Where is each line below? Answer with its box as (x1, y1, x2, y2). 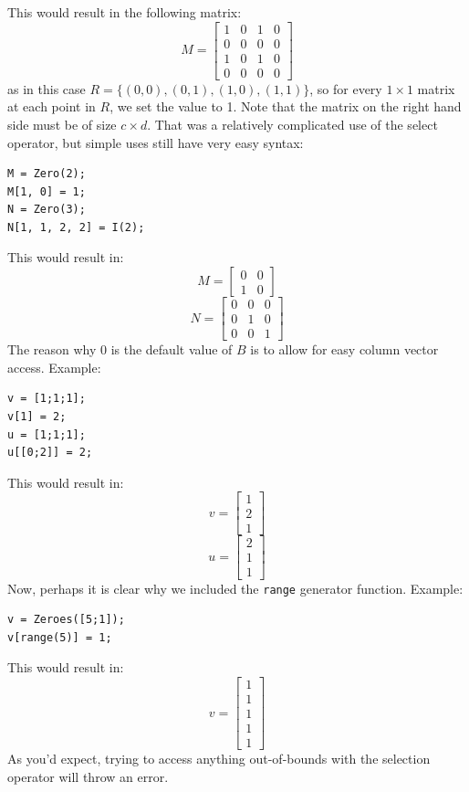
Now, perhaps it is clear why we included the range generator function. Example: (7, 578, 464, 597)
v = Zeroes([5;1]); (7, 613, 125, 627)
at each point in (7, 97, 96, 116)
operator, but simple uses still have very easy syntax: (7, 132, 304, 152)
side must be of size (7, 114, 117, 133)
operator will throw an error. (7, 766, 169, 786)
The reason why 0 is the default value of (7, 340, 233, 359)
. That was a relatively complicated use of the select (147, 114, 438, 133)
